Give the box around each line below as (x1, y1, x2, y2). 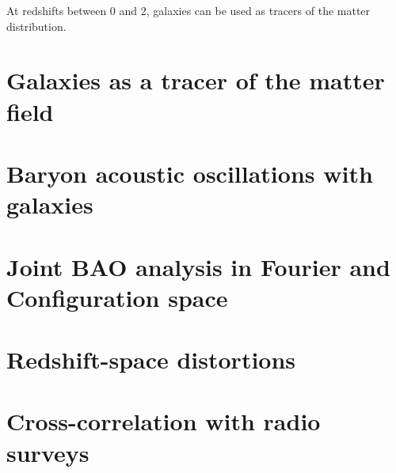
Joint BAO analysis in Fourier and (6, 250, 390, 282)
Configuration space (6, 281, 228, 313)
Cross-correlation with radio (6, 405, 321, 437)
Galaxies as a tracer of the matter (6, 64, 385, 96)
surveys (6, 436, 89, 468)
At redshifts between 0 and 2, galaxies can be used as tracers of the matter (6, 2, 371, 18)
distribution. (6, 17, 67, 34)
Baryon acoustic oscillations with (6, 157, 373, 189)
